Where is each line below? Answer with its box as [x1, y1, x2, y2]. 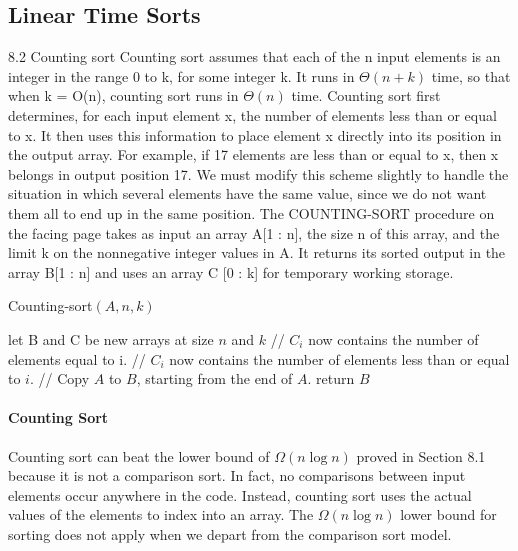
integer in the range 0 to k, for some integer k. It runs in [8, 65, 355, 86]
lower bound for [400, 504, 497, 525]
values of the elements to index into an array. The [8, 504, 314, 525]
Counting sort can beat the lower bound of [8, 445, 270, 466]
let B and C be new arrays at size [8, 328, 214, 349]
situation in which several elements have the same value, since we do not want [8, 183, 487, 204]
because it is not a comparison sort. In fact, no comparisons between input [8, 465, 466, 486]
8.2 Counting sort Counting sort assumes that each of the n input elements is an [8, 46, 501, 67]
